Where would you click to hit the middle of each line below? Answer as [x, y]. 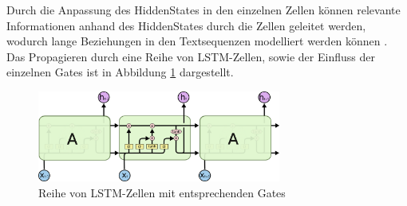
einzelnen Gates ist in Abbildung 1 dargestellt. [120, 72]
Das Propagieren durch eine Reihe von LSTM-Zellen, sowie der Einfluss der [191, 56]
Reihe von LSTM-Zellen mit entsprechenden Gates [162, 192]
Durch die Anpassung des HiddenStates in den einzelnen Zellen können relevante [203, 10]
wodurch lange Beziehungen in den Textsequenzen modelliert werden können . [197, 41]
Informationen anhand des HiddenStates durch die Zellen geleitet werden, [186, 25]
